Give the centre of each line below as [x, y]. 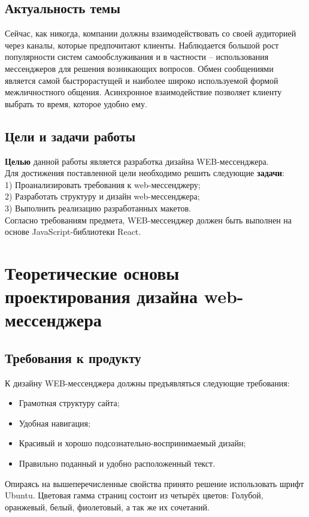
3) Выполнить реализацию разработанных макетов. [98, 208]
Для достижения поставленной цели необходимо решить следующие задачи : [145, 173]
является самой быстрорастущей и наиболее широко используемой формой [142, 80]
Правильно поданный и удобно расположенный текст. [117, 463]
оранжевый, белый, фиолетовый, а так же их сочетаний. [107, 507]
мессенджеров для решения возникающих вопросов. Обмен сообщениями [139, 68]
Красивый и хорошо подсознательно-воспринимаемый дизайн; [132, 443]
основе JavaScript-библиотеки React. [73, 232]
